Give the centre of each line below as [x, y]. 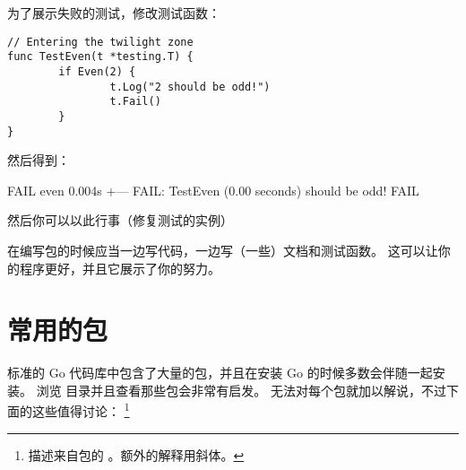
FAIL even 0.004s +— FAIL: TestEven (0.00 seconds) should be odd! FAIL [213, 190]
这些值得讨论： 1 [81, 410]
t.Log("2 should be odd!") [190, 87]
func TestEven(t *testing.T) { [100, 57]
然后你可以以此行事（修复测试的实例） [120, 220]
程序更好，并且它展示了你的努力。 [120, 268]
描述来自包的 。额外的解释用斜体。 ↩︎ [136, 454]
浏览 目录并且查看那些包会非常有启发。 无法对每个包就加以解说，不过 [241, 390]
